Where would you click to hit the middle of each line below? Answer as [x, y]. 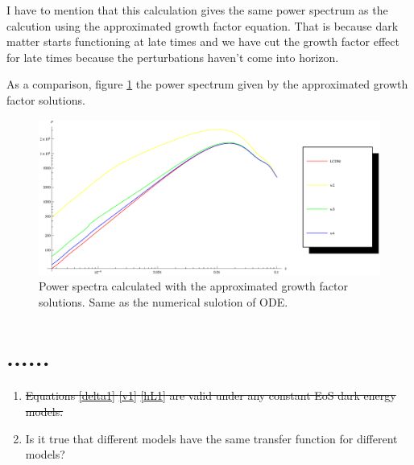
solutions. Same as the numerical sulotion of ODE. [164, 301]
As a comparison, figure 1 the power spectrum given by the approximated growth [207, 84]
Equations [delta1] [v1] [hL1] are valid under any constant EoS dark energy [211, 395]
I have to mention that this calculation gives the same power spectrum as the [197, 10]
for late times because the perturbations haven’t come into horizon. [173, 57]
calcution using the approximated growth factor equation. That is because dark [203, 25]
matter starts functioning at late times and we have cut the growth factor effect [203, 41]
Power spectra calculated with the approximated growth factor [193, 286]
